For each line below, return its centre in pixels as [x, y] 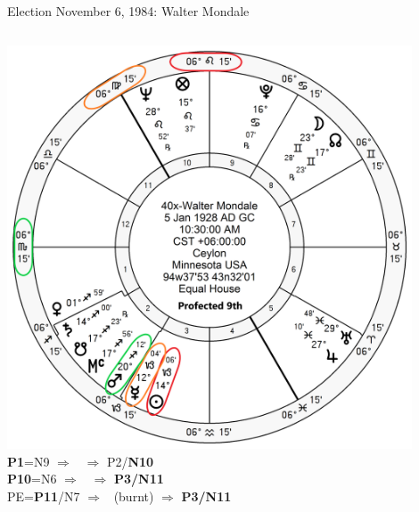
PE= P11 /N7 [44, 496]
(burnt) [134, 496]
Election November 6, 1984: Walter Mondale [128, 11]
